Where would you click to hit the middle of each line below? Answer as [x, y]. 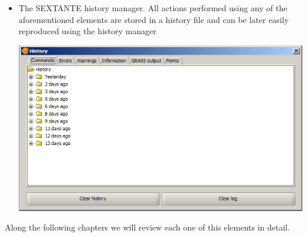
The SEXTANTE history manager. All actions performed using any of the [153, 8]
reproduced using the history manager [87, 31]
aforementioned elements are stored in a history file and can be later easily [153, 19]
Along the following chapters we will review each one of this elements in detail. [147, 227]
